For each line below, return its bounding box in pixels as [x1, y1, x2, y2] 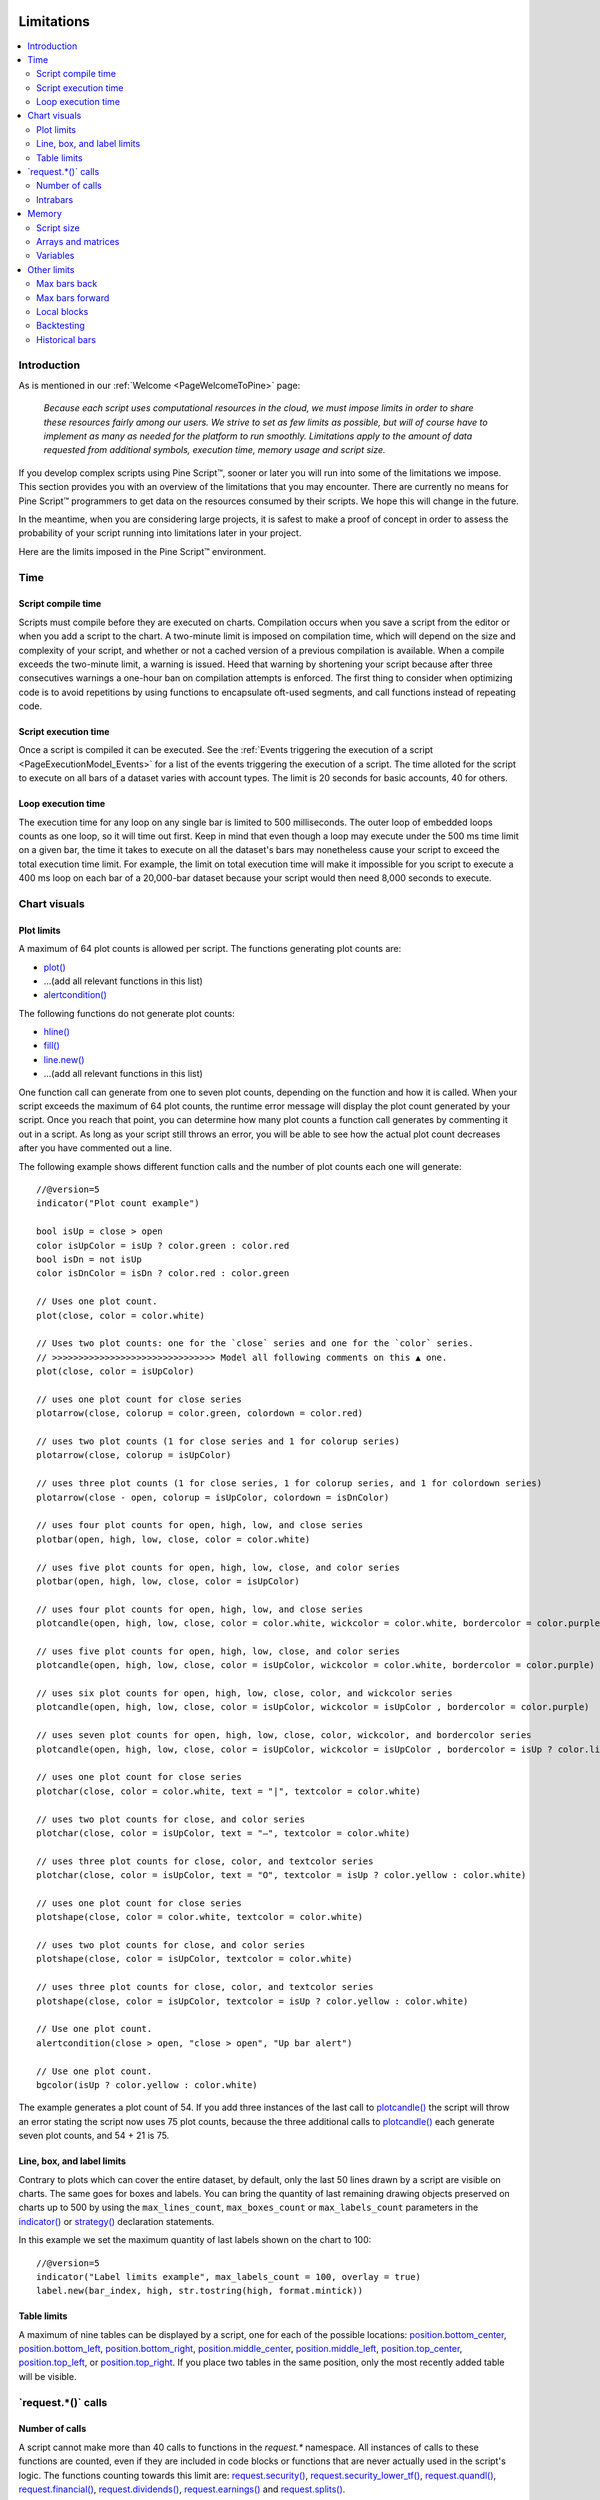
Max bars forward [36, 291, 110, 304]
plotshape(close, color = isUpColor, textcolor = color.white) [36, 1953, 353, 1965]
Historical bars [36, 333, 97, 345]
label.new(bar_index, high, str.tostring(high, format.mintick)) [36, 2285, 364, 2297]
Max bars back [36, 278, 98, 290]
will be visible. [18, 2370, 77, 2382]
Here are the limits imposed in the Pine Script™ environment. [18, 545, 267, 557]
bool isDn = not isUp [36, 1253, 142, 1265]
